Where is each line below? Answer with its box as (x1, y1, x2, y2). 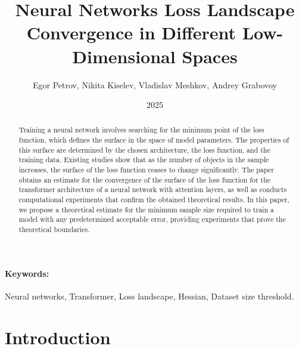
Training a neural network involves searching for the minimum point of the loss (18, 125, 264, 135)
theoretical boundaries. (18, 224, 90, 234)
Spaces (182, 44, 238, 68)
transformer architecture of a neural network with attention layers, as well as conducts (18, 184, 287, 194)
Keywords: (5, 267, 49, 279)
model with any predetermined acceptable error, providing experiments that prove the (18, 214, 286, 224)
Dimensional (72, 44, 176, 68)
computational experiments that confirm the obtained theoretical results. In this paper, (18, 194, 289, 205)
